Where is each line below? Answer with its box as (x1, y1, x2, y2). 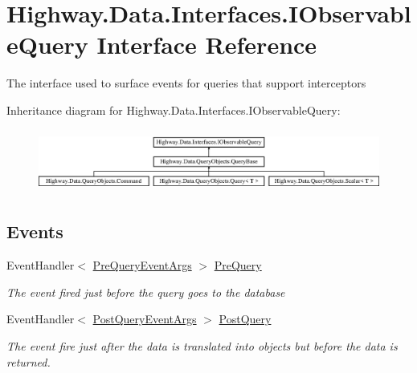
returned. (6, 353, 51, 370)
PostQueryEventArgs (92, 310, 197, 327)
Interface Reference (96, 28, 317, 61)
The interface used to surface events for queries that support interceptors (6, 75, 366, 91)
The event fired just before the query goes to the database (6, 283, 285, 300)
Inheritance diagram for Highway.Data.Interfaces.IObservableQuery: (6, 101, 341, 118)
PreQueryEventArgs (92, 257, 192, 274)
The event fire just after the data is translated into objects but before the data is (6, 338, 398, 355)
